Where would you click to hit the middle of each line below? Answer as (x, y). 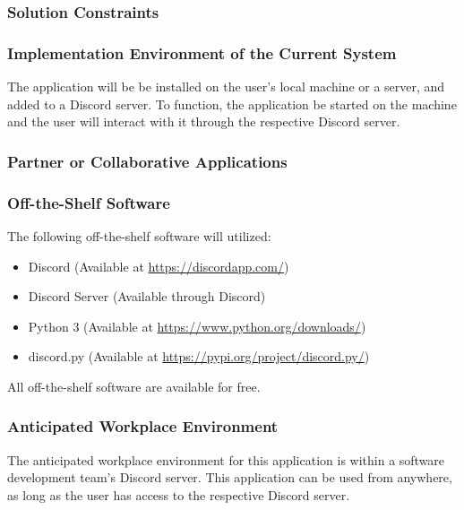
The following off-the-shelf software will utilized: (139, 235)
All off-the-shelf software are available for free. (134, 386)
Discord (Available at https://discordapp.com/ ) (159, 266)
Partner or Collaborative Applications (147, 161)
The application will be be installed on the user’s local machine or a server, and (226, 86)
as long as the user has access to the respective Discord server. (179, 494)
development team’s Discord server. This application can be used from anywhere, (230, 477)
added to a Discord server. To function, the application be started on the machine (232, 104)
